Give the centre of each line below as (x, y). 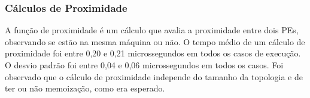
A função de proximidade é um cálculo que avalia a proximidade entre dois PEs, (152, 30)
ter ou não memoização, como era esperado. (85, 88)
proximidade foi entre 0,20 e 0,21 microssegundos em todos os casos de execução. (153, 53)
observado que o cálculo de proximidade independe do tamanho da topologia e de (154, 76)
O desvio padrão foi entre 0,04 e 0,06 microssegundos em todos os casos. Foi (144, 65)
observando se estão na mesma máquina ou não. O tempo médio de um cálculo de (155, 41)
